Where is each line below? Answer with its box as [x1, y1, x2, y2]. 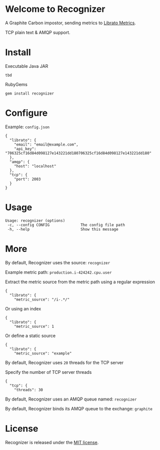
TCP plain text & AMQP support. [5, 29, 71, 35]
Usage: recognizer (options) [5, 218, 65, 223]
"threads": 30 [14, 387, 43, 392]
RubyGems [5, 81, 28, 87]
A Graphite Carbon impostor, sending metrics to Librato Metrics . [5, 20, 136, 26]
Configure [5, 107, 48, 119]
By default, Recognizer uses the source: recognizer [5, 259, 110, 265]
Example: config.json [5, 124, 50, 130]
